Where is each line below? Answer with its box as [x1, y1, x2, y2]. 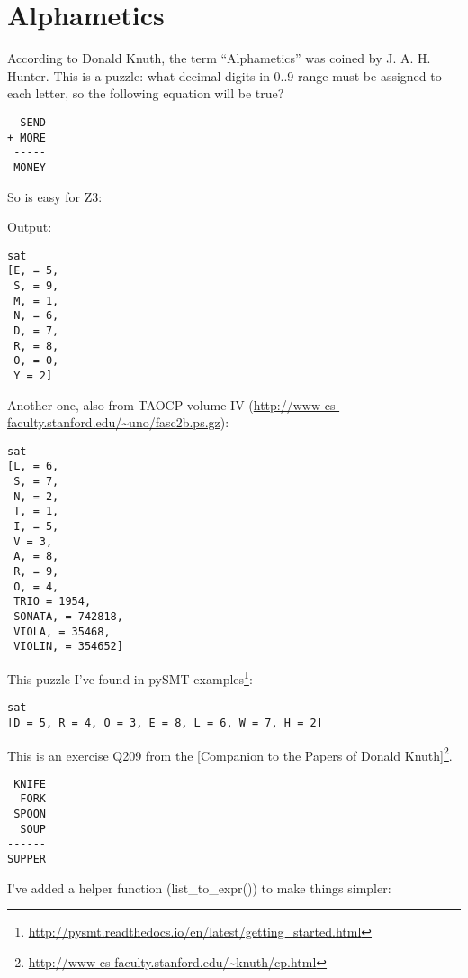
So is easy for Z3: [7, 187, 103, 206]
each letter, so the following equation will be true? [7, 84, 284, 103]
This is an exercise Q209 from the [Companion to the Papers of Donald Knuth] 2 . [7, 743, 453, 764]
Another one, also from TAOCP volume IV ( [7, 395, 254, 414]
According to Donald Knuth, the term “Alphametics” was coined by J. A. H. [7, 49, 431, 68]
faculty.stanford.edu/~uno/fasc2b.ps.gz [7, 413, 220, 432]
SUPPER [7, 853, 46, 866]
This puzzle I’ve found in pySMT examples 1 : [7, 667, 253, 688]
